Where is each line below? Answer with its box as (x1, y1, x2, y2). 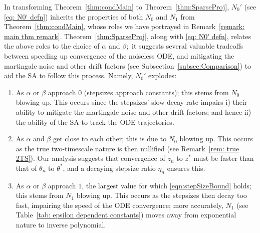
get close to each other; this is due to (53, 133, 167, 144)
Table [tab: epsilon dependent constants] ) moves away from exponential (16, 209, 236, 220)
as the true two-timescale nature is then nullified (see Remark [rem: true (16, 143, 239, 153)
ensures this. (167, 162, 205, 173)
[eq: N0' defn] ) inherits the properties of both (4, 11, 143, 22)
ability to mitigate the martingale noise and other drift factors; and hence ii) (16, 106, 251, 117)
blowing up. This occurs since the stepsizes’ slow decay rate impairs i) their (16, 97, 247, 107)
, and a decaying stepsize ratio (63, 162, 156, 173)
